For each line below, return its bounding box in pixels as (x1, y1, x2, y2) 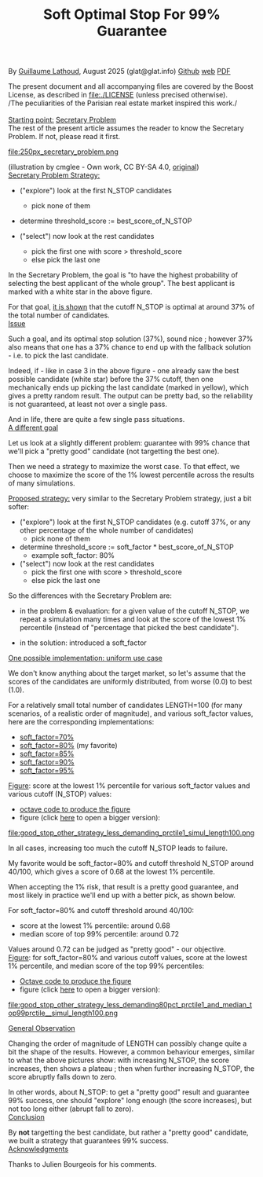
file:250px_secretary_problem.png (8, 147, 119, 156)
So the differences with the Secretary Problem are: (8, 591, 173, 600)
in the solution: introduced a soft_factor (19, 638, 147, 647)
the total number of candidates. (8, 310, 110, 320)
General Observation (8, 1024, 76, 1033)
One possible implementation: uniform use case (8, 654, 163, 663)
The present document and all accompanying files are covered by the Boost (8, 82, 254, 91)
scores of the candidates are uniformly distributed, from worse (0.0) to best (8, 677, 253, 687)
